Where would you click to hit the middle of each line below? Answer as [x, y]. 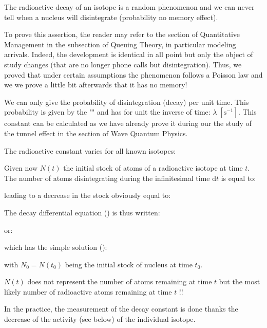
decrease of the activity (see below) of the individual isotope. [100, 319]
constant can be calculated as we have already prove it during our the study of [128, 123]
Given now [21, 168]
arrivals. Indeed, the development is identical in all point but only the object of [129, 54]
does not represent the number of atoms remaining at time [120, 281]
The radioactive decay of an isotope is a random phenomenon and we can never [129, 7]
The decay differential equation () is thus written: [82, 212]
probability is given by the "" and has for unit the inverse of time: [107, 112]
